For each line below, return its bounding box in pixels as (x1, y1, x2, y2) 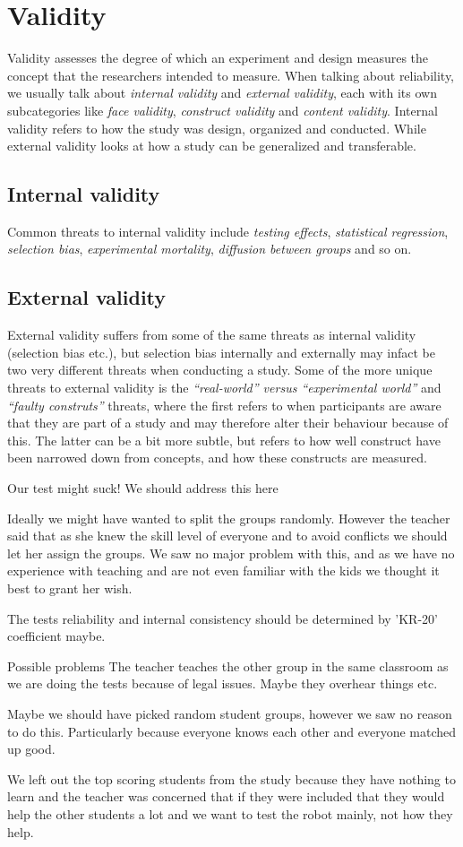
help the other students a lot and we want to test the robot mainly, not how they (7, 804, 453, 823)
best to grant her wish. (7, 579, 133, 597)
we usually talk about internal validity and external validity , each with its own (7, 83, 437, 102)
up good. (7, 739, 56, 758)
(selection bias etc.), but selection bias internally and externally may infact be (7, 342, 435, 361)
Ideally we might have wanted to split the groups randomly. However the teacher (7, 508, 450, 527)
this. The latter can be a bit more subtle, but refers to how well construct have (7, 430, 441, 449)
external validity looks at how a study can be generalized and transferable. (7, 136, 416, 155)
